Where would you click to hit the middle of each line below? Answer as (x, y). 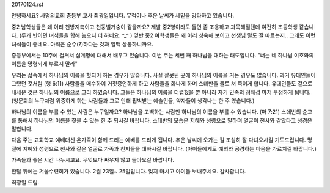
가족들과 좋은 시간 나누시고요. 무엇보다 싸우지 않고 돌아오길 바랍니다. (93, 160)
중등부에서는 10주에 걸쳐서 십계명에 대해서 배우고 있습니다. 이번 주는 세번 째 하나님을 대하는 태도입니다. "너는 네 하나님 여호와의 (163, 55)
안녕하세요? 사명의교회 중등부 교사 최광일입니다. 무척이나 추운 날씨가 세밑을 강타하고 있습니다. (123, 16)
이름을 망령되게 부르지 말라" (44, 64)
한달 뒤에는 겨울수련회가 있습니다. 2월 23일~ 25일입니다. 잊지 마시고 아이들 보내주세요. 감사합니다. (129, 171)
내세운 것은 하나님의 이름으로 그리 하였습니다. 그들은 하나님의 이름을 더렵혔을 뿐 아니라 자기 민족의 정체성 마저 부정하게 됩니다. (161, 92)
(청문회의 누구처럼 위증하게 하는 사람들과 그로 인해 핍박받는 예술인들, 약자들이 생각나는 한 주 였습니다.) (133, 100)
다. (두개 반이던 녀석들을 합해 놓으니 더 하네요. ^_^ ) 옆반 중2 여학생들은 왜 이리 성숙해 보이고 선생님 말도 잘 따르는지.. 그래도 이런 (163, 35)
